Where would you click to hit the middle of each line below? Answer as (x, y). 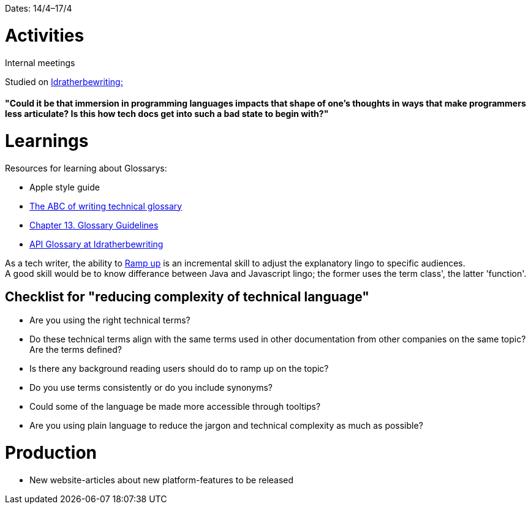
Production (51, 453)
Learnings (47, 141)
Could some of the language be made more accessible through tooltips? (175, 407)
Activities (45, 35)
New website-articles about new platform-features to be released (162, 480)
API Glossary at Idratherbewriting (96, 244)
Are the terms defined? (76, 350)
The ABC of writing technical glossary (106, 206)
